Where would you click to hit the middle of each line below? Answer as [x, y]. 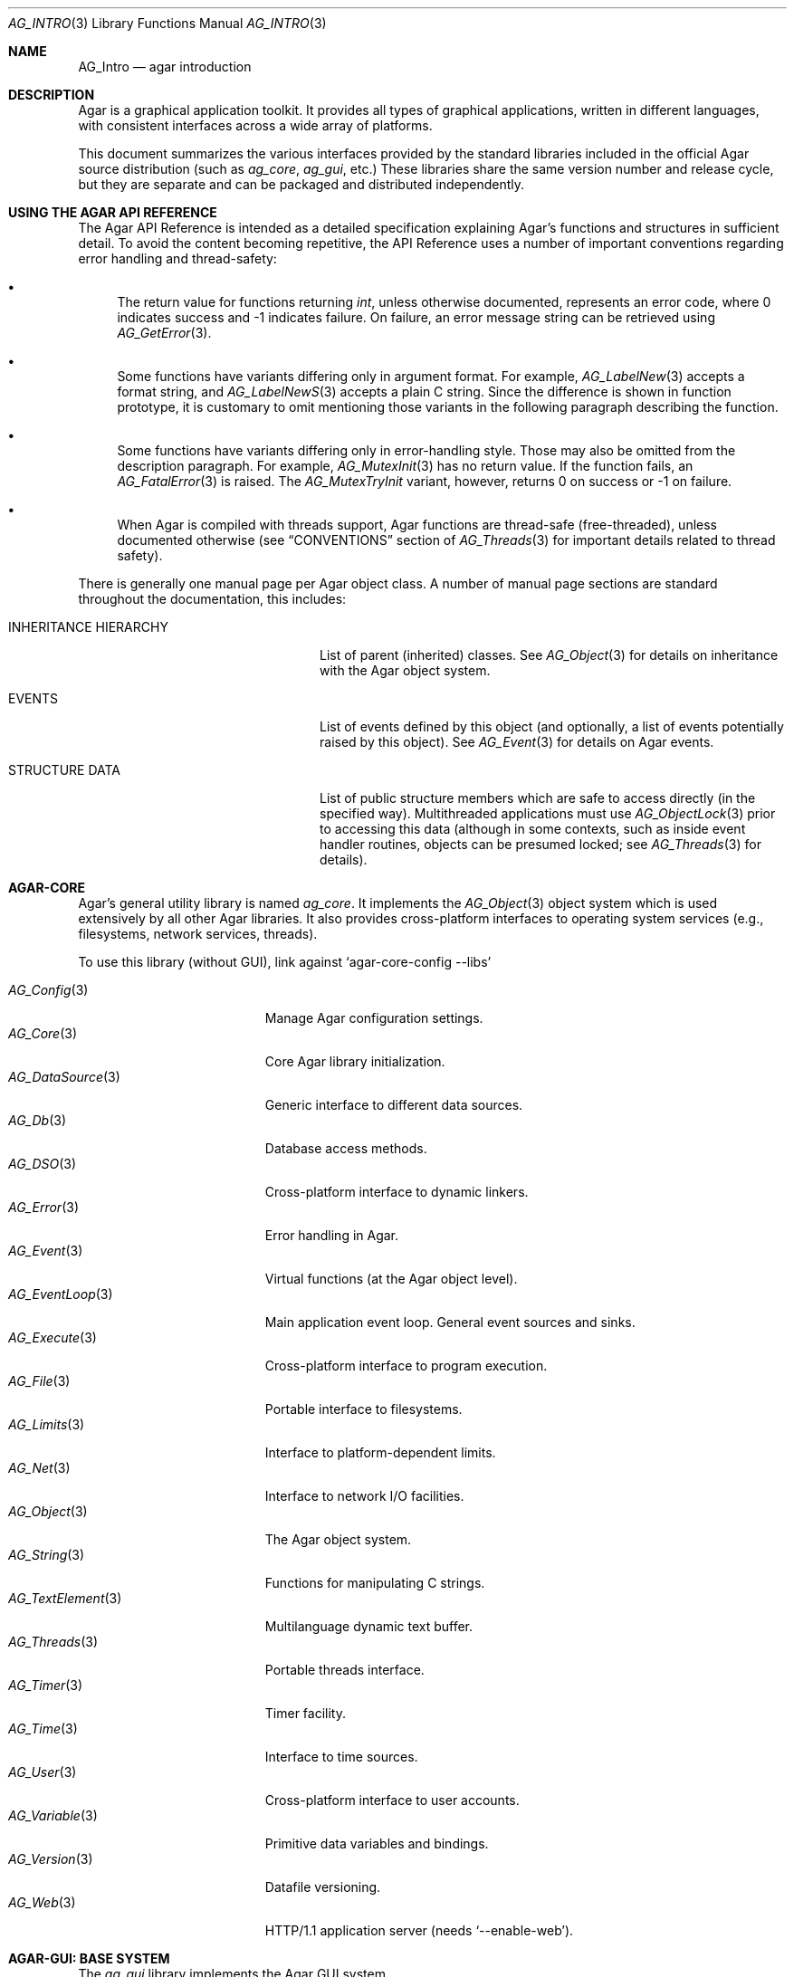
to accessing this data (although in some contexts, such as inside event [533, 829]
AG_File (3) [39, 1381]
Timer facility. [305, 1713]
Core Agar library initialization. [355, 1061]
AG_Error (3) [43, 1207]
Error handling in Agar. [332, 1235]
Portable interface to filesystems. [364, 1409]
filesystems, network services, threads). [198, 934]
